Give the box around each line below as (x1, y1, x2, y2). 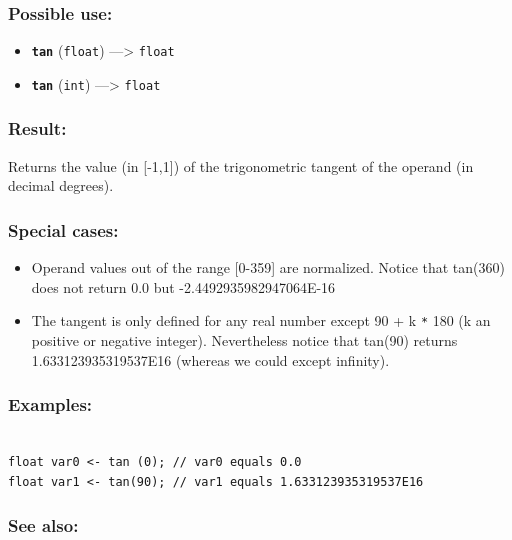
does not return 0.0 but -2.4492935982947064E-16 (31, 276, 336, 297)
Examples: (8, 392, 93, 417)
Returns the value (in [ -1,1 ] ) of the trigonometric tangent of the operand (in (8, 155, 474, 176)
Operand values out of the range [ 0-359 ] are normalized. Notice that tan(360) (31, 257, 505, 278)
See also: (8, 513, 79, 538)
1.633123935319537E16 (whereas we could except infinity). (31, 349, 390, 370)
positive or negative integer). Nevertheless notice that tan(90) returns (31, 330, 458, 350)
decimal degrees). (8, 175, 114, 196)
